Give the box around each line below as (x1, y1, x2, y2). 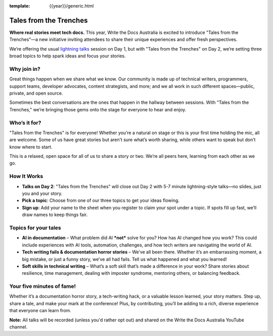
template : (9, 3, 30, 9)
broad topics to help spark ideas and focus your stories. (9, 53, 126, 59)
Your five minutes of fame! (9, 283, 76, 290)
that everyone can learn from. (9, 308, 72, 314)
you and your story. (22, 190, 63, 197)
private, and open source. (9, 90, 63, 96)
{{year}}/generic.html (49, 3, 94, 9)
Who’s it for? (9, 119, 41, 126)
